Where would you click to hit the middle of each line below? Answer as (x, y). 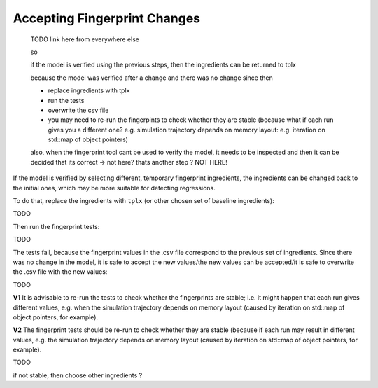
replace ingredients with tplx (89, 90)
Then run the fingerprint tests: (56, 226)
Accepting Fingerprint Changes (107, 18)
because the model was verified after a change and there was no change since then (152, 78)
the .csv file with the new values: (60, 272)
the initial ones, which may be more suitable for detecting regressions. (114, 188)
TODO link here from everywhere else (85, 39)
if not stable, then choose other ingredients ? (78, 375)
